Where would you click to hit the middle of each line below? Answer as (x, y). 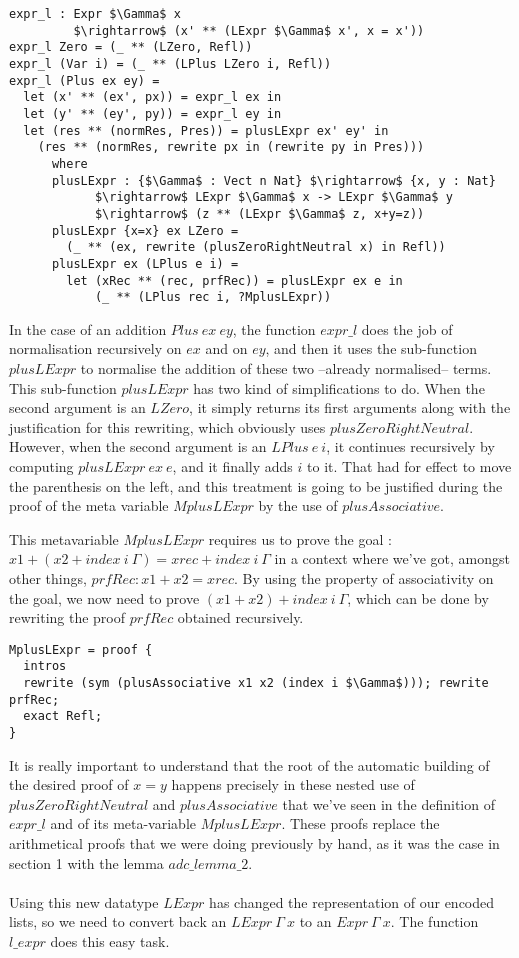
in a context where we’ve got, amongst (392, 558)
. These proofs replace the (360, 823)
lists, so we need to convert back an (118, 921)
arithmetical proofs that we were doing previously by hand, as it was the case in (254, 843)
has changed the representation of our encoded (352, 901)
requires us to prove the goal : (300, 538)
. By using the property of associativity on (364, 577)
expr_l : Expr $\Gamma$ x (95, 14)
